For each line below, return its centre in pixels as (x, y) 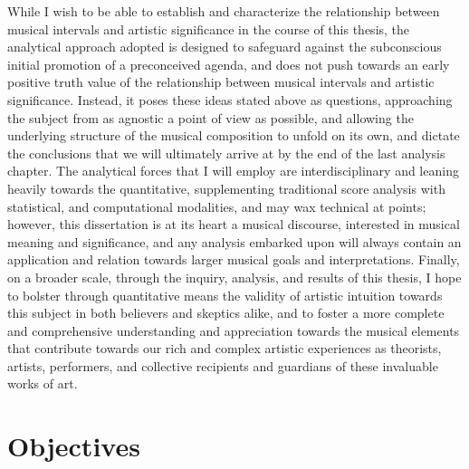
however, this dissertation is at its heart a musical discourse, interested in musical (234, 224)
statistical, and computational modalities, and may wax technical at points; (217, 206)
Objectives (74, 446)
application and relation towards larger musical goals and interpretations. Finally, (234, 259)
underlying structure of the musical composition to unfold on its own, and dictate (234, 135)
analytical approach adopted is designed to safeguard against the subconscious (225, 47)
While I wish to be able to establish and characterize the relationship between (224, 11)
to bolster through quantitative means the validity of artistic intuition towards (225, 295)
